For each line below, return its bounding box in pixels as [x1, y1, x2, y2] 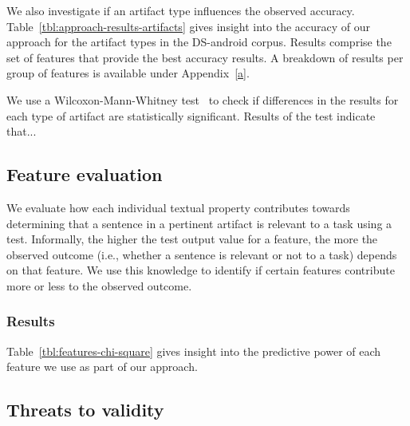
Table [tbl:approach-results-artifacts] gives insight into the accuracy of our [6, 18, 371, 34]
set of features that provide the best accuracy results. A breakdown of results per [6, 49, 404, 65]
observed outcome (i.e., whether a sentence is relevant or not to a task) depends [6, 246, 397, 262]
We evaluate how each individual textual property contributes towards [6, 199, 350, 215]
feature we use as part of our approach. [6, 358, 198, 375]
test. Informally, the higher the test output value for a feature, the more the [6, 231, 378, 247]
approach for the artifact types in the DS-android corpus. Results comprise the [6, 34, 392, 50]
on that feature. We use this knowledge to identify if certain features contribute [6, 262, 395, 278]
